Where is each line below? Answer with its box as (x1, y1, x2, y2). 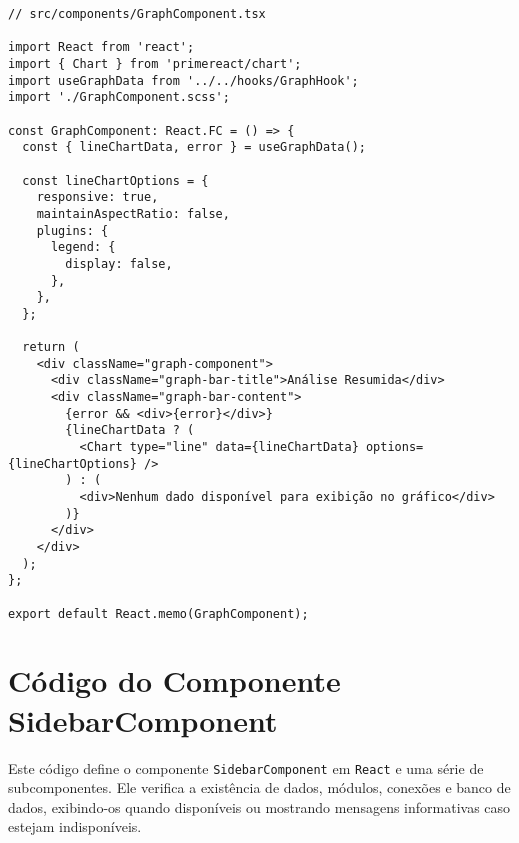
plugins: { (36, 223, 109, 238)
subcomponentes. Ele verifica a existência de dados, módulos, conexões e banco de (8, 777, 511, 798)
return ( (22, 340, 80, 355)
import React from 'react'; (8, 40, 195, 55)
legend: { (50, 240, 116, 255)
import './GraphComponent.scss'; (8, 90, 230, 105)
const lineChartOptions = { (22, 173, 209, 188)
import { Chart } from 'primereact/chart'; (8, 56, 302, 71)
